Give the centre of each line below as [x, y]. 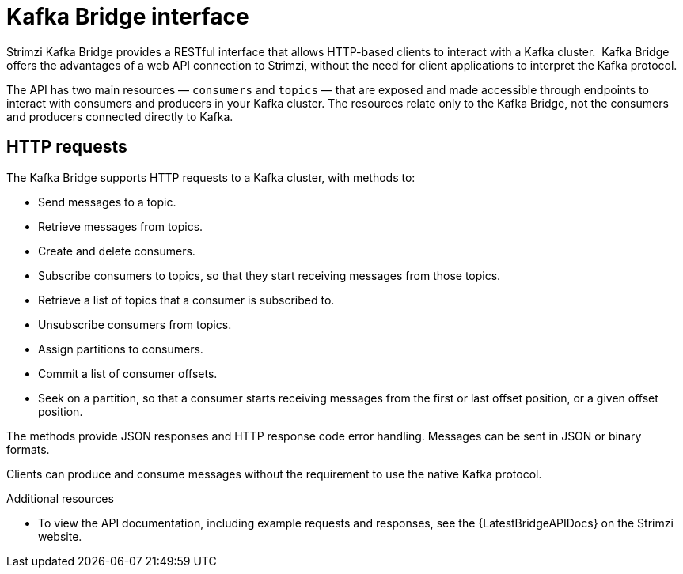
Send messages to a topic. [107, 202]
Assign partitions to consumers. [121, 349]
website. [60, 536]
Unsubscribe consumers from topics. [135, 324]
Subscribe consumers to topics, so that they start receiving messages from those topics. [269, 275]
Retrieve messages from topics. [121, 226]
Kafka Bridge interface [128, 17]
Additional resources [60, 498]
